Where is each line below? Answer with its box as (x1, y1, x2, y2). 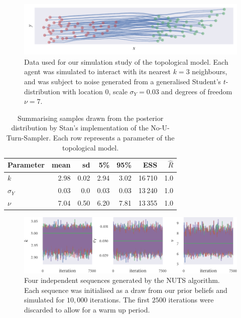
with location (62, 86, 103, 96)
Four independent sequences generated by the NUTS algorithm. (24, 275, 220, 285)
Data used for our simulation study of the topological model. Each (24, 56, 228, 67)
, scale (108, 86, 128, 96)
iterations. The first (89, 294, 150, 305)
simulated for (24, 294, 65, 305)
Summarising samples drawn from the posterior (17, 112, 164, 123)
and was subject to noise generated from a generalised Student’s (24, 76, 221, 87)
